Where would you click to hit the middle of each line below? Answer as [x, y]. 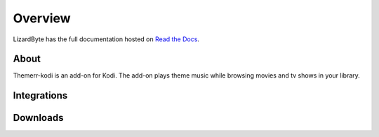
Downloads [38, 118]
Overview [42, 18]
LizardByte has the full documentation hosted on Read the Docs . [106, 39]
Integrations [40, 95]
